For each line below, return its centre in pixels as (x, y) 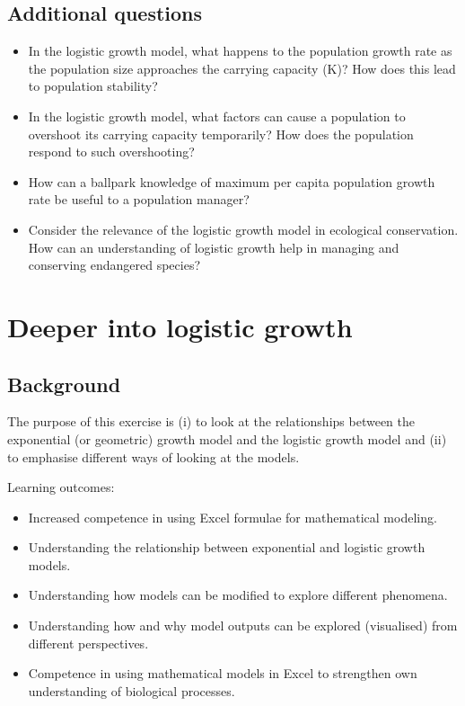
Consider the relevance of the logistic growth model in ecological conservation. (243, 229)
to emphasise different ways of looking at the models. (154, 456)
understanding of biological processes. (132, 690)
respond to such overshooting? (111, 152)
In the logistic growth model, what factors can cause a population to (217, 116)
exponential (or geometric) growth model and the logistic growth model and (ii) (227, 438)
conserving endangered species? (114, 265)
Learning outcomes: (61, 487)
